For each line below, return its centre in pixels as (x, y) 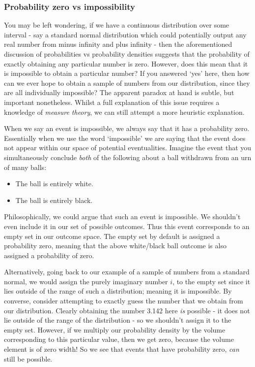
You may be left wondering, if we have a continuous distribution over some (117, 25)
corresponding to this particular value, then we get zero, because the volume (119, 339)
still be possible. (28, 358)
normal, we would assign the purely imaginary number (86, 281)
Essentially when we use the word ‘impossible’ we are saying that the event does (125, 138)
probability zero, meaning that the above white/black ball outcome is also (115, 246)
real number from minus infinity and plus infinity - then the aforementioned (118, 44)
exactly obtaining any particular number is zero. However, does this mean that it (126, 63)
